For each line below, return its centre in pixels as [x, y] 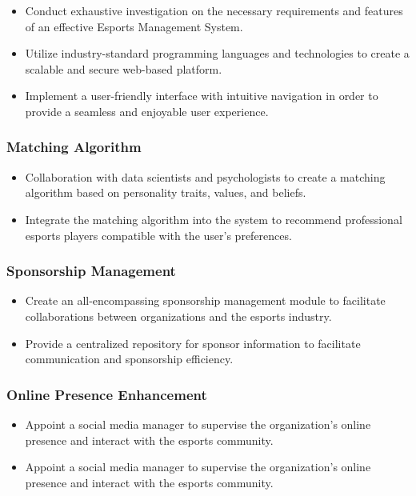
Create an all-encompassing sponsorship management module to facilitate [205, 300]
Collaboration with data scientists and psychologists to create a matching [205, 176]
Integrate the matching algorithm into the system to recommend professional [214, 219]
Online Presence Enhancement [107, 394]
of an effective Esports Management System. [134, 26]
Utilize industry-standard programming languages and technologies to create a [217, 53]
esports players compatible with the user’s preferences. [158, 235]
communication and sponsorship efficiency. [129, 359]
